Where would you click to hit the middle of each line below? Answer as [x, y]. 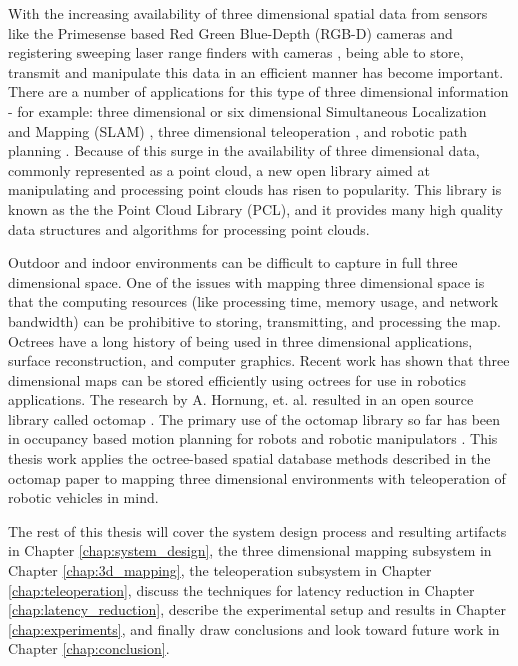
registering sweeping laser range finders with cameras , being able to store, [236, 52]
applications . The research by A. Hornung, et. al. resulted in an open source [241, 399]
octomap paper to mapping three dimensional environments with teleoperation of [257, 477]
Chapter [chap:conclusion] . [89, 648]
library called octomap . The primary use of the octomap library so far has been [254, 418]
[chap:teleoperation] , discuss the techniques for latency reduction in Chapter [241, 589]
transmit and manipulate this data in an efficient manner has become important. [256, 71]
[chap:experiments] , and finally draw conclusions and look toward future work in [254, 628]
